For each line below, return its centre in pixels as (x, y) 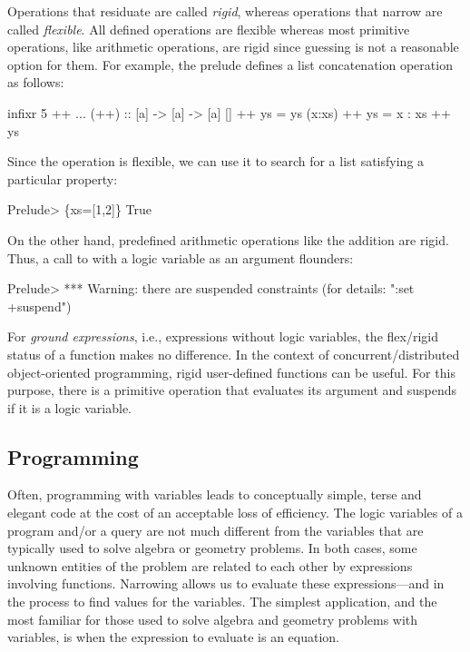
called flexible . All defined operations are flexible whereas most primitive (209, 29)
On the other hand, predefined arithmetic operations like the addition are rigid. (228, 239)
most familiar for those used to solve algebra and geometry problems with (213, 619)
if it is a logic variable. (70, 407)
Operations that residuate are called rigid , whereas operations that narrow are (225, 11)
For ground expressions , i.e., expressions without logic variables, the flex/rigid (223, 336)
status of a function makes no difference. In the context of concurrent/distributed (234, 354)
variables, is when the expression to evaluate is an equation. (174, 637)
